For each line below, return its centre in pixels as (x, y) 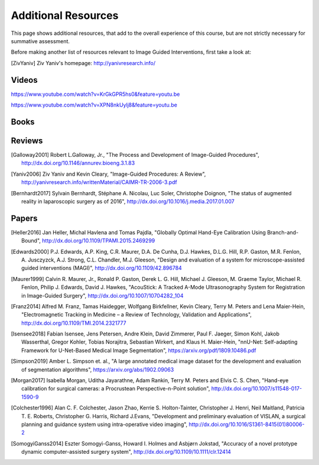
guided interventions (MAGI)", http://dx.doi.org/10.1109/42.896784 (102, 268)
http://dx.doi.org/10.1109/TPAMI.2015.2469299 (99, 241)
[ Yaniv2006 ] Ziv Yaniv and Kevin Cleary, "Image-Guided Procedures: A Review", (108, 174)
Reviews (27, 141)
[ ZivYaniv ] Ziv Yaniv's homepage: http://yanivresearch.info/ (83, 63)
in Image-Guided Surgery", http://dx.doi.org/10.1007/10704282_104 (102, 295)
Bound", (31, 241)
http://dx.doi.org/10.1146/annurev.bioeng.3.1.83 (78, 163)
